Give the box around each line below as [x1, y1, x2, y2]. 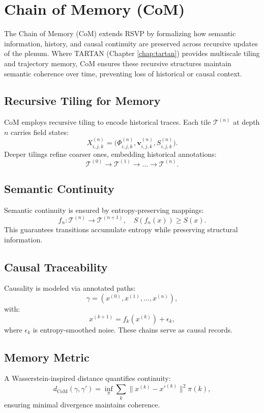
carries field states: [11, 126, 69, 137]
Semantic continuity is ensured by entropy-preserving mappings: [4, 204, 204, 215]
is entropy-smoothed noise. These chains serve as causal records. [33, 324, 233, 335]
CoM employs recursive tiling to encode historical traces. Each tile [4, 117, 211, 127]
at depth [233, 117, 260, 127]
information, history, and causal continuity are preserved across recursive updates [4, 38, 258, 48]
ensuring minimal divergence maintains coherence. [4, 399, 160, 409]
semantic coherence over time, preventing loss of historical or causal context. [4, 68, 242, 78]
